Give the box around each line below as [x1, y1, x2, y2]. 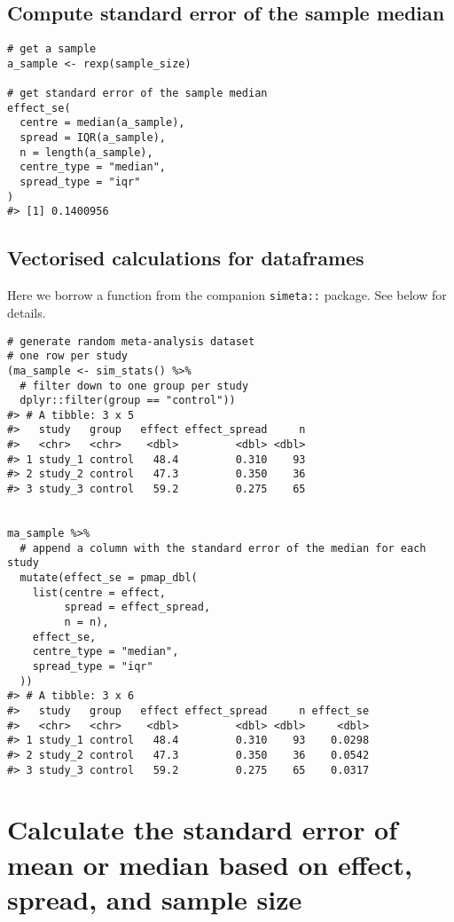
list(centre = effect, [32, 586, 166, 599]
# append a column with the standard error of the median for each [20, 541, 427, 555]
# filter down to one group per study [20, 379, 249, 392]
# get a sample [7, 43, 97, 56]
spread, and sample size [7, 880, 302, 917]
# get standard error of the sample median [7, 87, 268, 100]
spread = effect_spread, [64, 601, 211, 614]
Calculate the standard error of [7, 811, 398, 847]
